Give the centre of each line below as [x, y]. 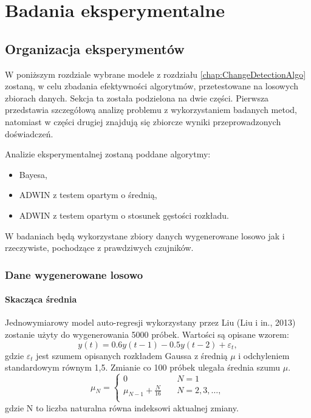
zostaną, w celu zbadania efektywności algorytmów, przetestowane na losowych [152, 86]
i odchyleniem [264, 355]
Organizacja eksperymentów [95, 48]
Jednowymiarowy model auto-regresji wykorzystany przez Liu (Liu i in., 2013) [150, 322]
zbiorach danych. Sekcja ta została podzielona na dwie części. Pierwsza [137, 98]
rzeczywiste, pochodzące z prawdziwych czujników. [99, 248]
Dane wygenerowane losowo [74, 274]
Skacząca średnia [41, 299]
